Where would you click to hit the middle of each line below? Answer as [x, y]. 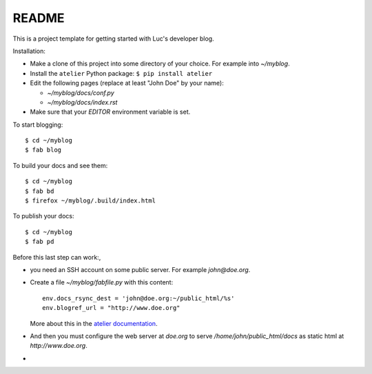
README [39, 18]
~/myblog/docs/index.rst [82, 102]
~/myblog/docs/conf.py [81, 92]
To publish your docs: [43, 216]
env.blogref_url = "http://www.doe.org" [111, 308]
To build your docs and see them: [60, 165]
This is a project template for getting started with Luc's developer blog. [113, 39]
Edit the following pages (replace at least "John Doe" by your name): [127, 83]
